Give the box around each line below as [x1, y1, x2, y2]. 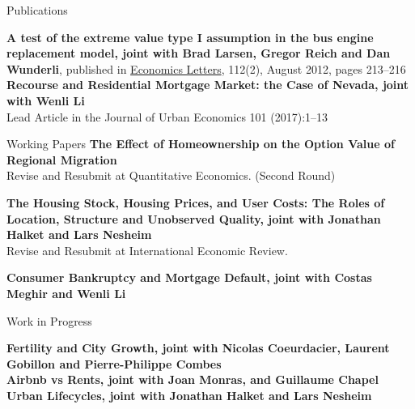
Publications [6, 2, 68, 18]
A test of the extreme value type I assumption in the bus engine [6, 28, 374, 45]
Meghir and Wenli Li [6, 284, 126, 301]
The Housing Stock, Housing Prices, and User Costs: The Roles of [6, 194, 385, 211]
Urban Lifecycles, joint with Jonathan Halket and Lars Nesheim [6, 386, 372, 403]
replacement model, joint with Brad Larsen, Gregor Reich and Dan [6, 45, 391, 62]
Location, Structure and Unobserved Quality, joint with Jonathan [6, 210, 381, 227]
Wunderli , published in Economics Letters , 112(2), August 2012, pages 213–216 [6, 60, 406, 77]
